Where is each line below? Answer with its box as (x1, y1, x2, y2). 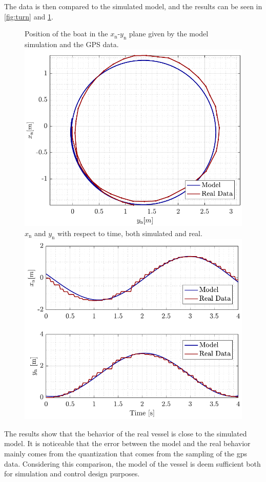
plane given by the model (129, 28, 209, 39)
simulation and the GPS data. (25, 38, 119, 49)
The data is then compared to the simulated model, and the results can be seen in (4, 1, 262, 11)
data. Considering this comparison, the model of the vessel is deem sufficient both (4, 458, 261, 469)
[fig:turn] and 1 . (4, 11, 53, 22)
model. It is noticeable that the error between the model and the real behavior (4, 438, 251, 449)
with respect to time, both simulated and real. (57, 227, 202, 238)
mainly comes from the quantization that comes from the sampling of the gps (4, 448, 248, 458)
